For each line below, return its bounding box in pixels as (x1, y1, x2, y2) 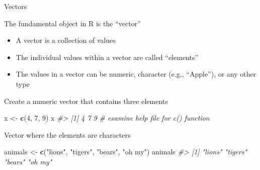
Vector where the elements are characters (4, 129, 131, 140)
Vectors (4, 1, 27, 11)
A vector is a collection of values (16, 35, 116, 45)
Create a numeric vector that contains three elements (4, 95, 168, 106)
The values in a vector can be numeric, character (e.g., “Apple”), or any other (16, 69, 256, 79)
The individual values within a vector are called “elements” (16, 51, 199, 62)
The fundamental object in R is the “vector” (4, 18, 141, 28)
